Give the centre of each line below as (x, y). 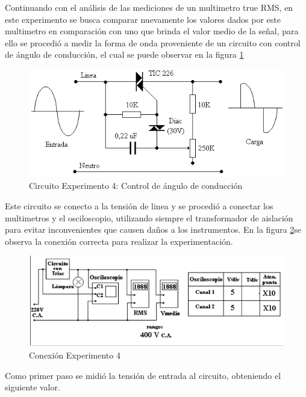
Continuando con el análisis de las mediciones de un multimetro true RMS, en (149, 7)
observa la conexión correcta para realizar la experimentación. (119, 241)
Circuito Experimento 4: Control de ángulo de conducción (136, 186)
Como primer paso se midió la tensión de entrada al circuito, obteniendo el (143, 375)
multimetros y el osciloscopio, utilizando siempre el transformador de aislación (149, 217)
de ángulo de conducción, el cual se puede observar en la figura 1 (124, 54)
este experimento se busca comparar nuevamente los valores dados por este (143, 19)
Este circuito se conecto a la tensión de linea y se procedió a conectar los (139, 206)
